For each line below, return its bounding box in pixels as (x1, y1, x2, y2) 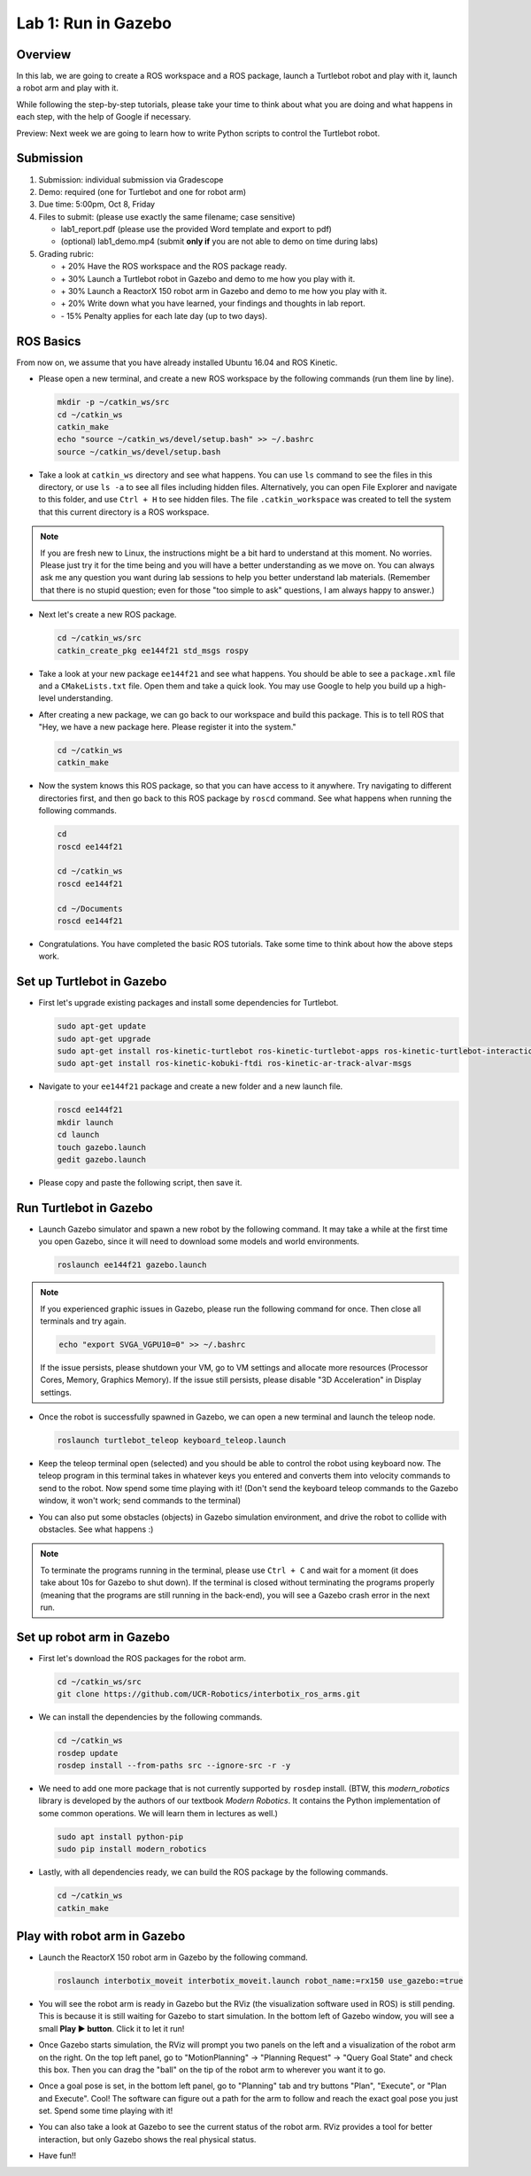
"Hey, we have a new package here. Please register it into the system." (38, 722, 296, 733)
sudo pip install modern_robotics (57, 1844, 207, 1854)
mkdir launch (57, 1117, 114, 1127)
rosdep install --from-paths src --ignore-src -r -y (57, 1760, 291, 1770)
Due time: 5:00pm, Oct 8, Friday (38, 199, 155, 210)
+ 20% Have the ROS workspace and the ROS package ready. (60, 261, 288, 272)
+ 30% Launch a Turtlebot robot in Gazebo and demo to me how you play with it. (60, 273, 356, 284)
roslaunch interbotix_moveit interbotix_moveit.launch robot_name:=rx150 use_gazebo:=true (57, 1976, 464, 1986)
